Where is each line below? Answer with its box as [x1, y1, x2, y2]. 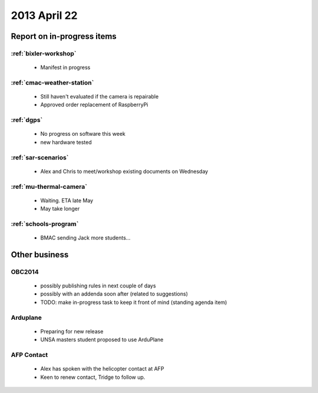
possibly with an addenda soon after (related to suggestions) [40, 290, 188, 297]
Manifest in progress [40, 64, 91, 71]
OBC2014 [11, 267, 39, 276]
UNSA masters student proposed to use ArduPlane [40, 336, 164, 343]
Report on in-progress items [11, 31, 117, 41]
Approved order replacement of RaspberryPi [40, 101, 148, 109]
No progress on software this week [40, 130, 126, 137]
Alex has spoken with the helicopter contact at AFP [40, 365, 164, 372]
